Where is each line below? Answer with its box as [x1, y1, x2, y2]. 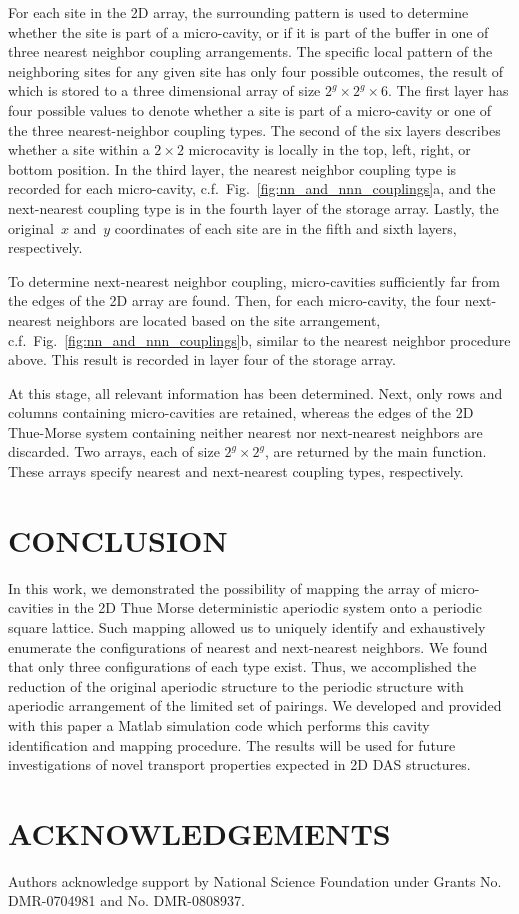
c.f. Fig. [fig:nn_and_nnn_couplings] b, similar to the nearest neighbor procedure [8, 329, 511, 350]
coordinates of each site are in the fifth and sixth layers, [114, 217, 457, 238]
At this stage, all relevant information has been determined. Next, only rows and [8, 382, 503, 403]
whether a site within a [8, 139, 150, 160]
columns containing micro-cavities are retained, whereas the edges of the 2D [8, 402, 474, 423]
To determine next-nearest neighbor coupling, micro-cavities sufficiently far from [8, 270, 501, 291]
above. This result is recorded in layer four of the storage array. [8, 349, 396, 370]
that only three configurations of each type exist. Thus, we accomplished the [8, 656, 477, 677]
